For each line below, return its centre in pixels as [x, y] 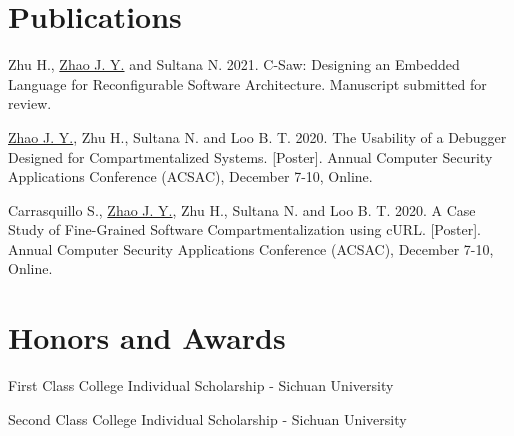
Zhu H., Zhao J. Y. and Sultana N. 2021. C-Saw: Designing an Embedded [234, 64]
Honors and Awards [147, 337]
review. [30, 103]
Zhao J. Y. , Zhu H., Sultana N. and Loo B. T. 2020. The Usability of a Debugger [257, 136]
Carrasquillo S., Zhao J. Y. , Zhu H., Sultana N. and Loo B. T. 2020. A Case [242, 209]
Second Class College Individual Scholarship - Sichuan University [207, 418]
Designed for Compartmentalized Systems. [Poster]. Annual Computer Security [250, 156]
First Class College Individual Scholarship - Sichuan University [201, 385]
